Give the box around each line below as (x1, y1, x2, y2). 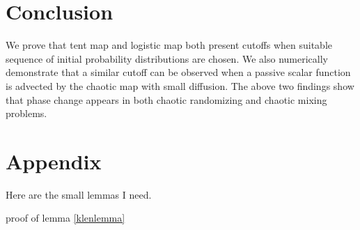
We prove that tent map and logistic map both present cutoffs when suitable (6, 38, 332, 52)
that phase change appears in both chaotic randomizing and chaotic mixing (6, 92, 327, 107)
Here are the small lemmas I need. (6, 187, 152, 201)
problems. (6, 106, 47, 121)
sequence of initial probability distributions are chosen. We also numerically (6, 51, 328, 66)
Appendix (6, 146, 102, 175)
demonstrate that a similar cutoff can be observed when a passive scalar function (6, 65, 351, 79)
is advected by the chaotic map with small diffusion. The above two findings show (6, 78, 354, 93)
